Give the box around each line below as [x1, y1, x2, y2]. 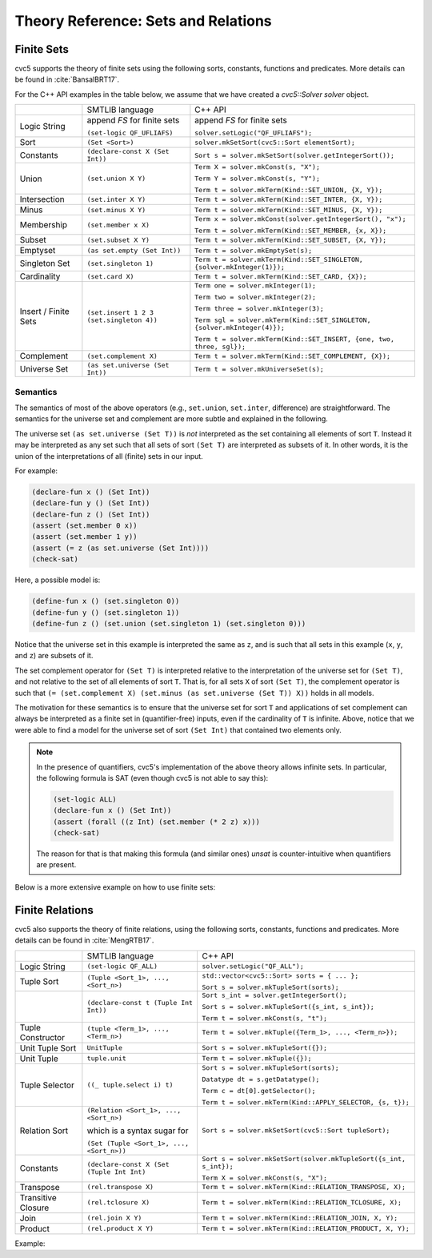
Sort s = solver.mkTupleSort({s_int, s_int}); [201, 1002, 375, 1011]
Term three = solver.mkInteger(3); [194, 304, 324, 313]
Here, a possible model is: [14, 575, 101, 585]
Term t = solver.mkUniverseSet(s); [194, 364, 324, 373]
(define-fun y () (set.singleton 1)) [31, 608, 180, 617]
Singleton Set [19, 258, 70, 269]
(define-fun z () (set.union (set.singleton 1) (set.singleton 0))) [31, 619, 306, 629]
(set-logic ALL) [53, 794, 118, 804]
